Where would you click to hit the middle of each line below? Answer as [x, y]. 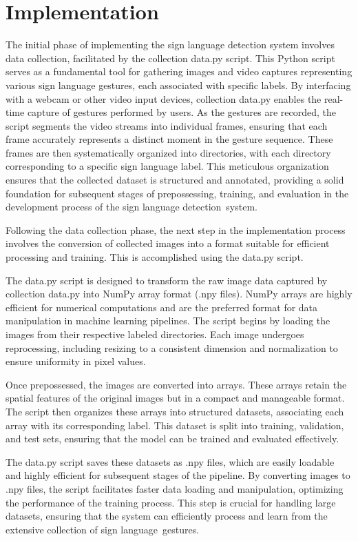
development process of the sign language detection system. [131, 207]
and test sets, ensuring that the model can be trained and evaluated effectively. [172, 439]
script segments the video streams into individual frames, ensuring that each [167, 125]
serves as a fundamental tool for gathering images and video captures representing [179, 71]
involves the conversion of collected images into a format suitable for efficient [168, 243]
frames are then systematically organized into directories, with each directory [168, 152]
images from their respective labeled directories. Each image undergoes [155, 334]
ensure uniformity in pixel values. [76, 361]
